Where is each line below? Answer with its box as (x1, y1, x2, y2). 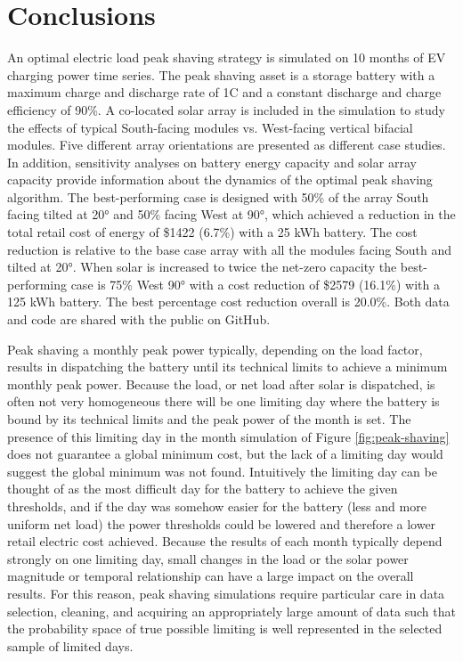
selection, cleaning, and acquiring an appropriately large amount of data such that (7, 601, 456, 620)
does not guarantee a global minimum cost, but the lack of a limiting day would (7, 445, 443, 463)
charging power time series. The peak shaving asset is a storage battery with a (7, 65, 435, 84)
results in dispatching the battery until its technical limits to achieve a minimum (7, 357, 448, 376)
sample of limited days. (7, 636, 134, 655)
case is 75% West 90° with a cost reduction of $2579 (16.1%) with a (70, 274, 440, 293)
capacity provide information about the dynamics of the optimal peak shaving (7, 170, 433, 189)
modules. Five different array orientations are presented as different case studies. (7, 135, 446, 154)
